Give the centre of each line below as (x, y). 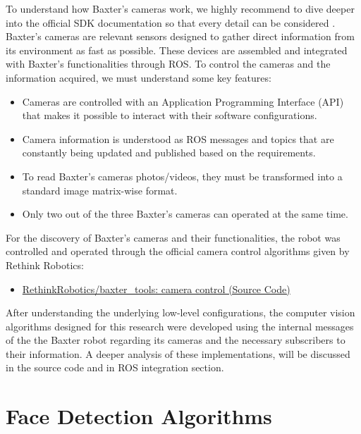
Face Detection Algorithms (139, 416)
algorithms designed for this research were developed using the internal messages (180, 326)
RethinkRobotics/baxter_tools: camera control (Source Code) (156, 289)
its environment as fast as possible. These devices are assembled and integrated (177, 50)
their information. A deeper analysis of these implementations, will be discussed (178, 353)
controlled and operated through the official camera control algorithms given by (178, 251)
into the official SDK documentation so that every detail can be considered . (171, 22)
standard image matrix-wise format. (100, 190)
